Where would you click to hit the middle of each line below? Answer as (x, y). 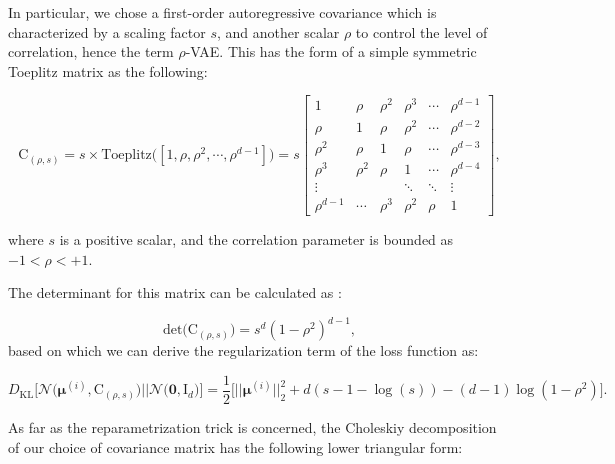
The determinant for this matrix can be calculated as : (175, 292)
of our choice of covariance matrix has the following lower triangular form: (235, 446)
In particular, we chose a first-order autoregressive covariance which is (222, 12)
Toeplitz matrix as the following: (108, 70)
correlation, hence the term (91, 51)
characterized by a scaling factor (107, 31)
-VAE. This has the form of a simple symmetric (331, 51)
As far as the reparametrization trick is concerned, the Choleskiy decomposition (252, 426)
